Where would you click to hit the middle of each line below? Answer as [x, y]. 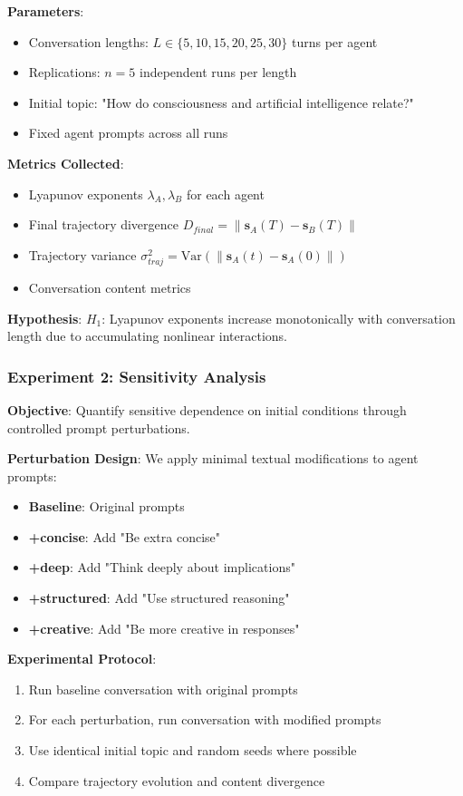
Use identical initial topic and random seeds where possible [193, 750]
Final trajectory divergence [104, 224]
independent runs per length [218, 72]
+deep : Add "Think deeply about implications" [162, 567]
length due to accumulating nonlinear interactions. [147, 336]
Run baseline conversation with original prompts [163, 689]
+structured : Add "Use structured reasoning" [159, 598]
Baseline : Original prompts [106, 506]
